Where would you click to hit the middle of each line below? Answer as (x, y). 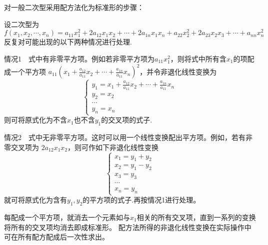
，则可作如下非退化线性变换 (113, 147)
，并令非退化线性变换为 (178, 71)
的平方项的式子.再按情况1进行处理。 (141, 200)
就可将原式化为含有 (35, 200)
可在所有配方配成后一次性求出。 (56, 237)
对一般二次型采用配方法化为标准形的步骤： (74, 7)
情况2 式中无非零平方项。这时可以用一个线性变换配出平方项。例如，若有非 (128, 137)
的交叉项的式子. (127, 120)
